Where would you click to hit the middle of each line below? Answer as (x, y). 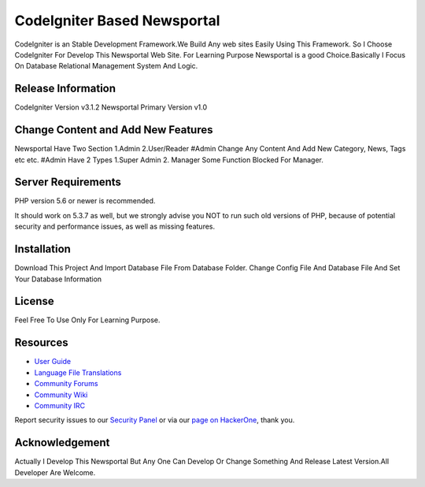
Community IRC (60, 405)
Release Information (65, 89)
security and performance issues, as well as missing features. (115, 227)
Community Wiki (61, 395)
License (34, 301)
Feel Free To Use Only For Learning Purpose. (87, 320)
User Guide (53, 362)
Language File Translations (78, 372)
